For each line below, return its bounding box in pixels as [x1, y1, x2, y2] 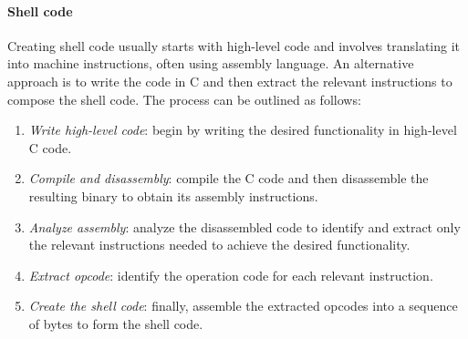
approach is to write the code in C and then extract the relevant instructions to [7, 71, 452, 90]
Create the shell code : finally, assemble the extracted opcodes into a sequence [28, 296, 458, 315]
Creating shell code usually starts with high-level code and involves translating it [7, 36, 461, 55]
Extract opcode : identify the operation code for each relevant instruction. [28, 265, 433, 284]
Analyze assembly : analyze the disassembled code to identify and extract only [28, 217, 461, 236]
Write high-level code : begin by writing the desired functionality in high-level [28, 120, 457, 139]
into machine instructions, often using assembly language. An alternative [7, 54, 414, 73]
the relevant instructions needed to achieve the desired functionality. [28, 235, 411, 254]
